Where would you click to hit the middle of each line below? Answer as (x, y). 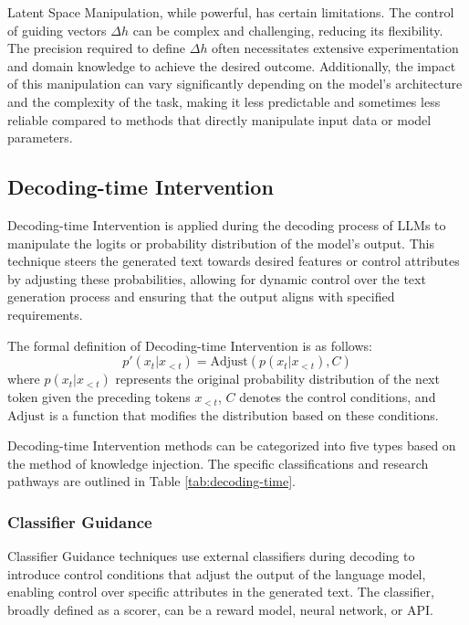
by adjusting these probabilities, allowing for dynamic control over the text (217, 278)
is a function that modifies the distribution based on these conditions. (244, 414)
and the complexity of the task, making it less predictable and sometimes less (224, 101)
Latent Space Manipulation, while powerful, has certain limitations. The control (231, 12)
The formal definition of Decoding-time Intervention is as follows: (190, 345)
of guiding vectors (57, 30)
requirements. (45, 314)
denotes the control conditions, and (338, 397)
